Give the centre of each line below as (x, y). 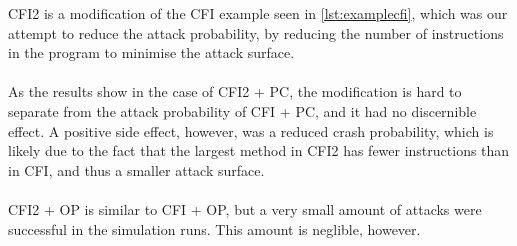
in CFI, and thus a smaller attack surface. (136, 169)
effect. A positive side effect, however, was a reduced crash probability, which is (251, 130)
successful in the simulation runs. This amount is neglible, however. (214, 228)
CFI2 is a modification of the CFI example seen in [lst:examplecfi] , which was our (258, 13)
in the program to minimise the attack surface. (151, 52)
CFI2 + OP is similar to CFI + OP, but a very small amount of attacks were (245, 208)
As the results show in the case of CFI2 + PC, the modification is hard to (235, 91)
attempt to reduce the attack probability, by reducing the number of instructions (256, 32)
